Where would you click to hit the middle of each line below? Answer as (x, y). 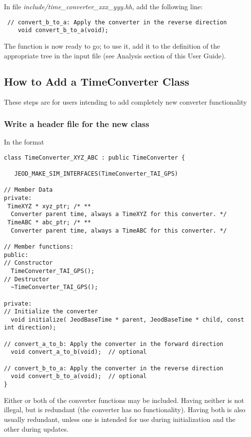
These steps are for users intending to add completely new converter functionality (125, 102)
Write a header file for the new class (77, 123)
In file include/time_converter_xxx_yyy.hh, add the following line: (103, 6)
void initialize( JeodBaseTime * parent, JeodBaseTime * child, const (127, 319)
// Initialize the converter (51, 312)
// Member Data (28, 190)
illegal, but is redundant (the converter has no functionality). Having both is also (125, 410)
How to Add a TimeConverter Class (97, 82)
